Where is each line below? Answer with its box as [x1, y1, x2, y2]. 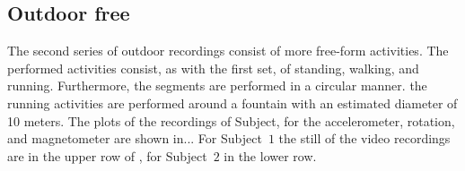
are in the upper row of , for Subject [7, 146, 207, 165]
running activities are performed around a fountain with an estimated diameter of [7, 93, 458, 112]
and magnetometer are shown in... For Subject [7, 129, 262, 148]
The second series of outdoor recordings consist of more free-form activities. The [7, 41, 449, 60]
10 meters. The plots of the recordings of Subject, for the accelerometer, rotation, [7, 111, 455, 130]
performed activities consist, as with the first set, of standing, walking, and [7, 58, 419, 77]
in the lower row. [224, 146, 317, 165]
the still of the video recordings [278, 129, 451, 148]
